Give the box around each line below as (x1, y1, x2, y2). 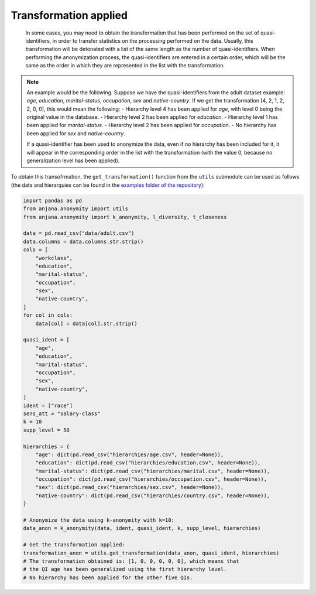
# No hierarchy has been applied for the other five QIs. (23, 574, 193, 581)
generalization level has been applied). (26, 157, 120, 164)
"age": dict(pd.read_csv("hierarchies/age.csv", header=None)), (35, 451, 224, 458)
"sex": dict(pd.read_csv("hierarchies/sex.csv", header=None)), (35, 484, 224, 491)
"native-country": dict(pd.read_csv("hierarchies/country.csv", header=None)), (35, 492, 270, 499)
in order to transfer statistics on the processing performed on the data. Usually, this (52, 37, 254, 44)
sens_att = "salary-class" (23, 410, 101, 417)
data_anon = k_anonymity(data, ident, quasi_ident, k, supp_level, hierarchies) (23, 525, 261, 532)
